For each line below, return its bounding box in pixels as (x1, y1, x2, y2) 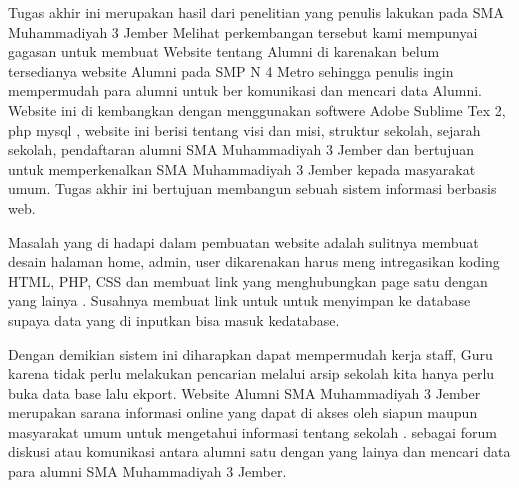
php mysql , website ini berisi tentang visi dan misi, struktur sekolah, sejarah (8, 119, 481, 140)
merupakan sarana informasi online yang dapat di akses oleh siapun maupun (8, 402, 478, 423)
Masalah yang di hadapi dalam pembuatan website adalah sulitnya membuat (8, 231, 479, 252)
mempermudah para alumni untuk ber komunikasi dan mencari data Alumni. (8, 80, 482, 101)
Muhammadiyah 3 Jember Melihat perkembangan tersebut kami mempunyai (8, 21, 478, 42)
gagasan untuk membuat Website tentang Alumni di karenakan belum (8, 41, 440, 62)
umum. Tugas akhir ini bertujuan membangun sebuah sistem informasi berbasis (8, 178, 497, 199)
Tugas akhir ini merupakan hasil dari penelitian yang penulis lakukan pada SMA (8, 2, 504, 22)
